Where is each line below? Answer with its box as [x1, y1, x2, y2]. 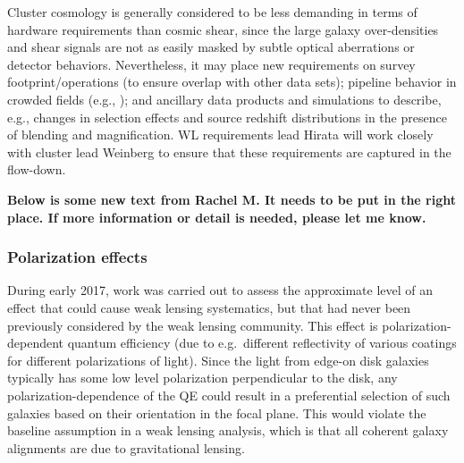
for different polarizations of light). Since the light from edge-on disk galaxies [7, 350, 429, 369]
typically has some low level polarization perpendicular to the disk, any [7, 368, 398, 387]
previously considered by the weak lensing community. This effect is [7, 316, 378, 334]
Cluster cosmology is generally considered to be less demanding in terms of [7, 3, 418, 21]
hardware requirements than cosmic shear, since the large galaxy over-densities [7, 20, 439, 38]
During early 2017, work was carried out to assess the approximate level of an [7, 281, 433, 299]
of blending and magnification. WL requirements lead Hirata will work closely [7, 125, 434, 144]
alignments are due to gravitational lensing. [7, 438, 245, 457]
